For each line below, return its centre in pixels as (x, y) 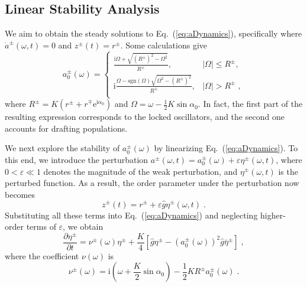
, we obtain (83, 226)
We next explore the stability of (62, 148)
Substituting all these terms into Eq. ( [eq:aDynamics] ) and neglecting (131, 215)
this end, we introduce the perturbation (77, 159)
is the (288, 171)
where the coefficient (42, 255)
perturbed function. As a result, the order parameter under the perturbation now (152, 183)
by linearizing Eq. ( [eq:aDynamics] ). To (226, 148)
